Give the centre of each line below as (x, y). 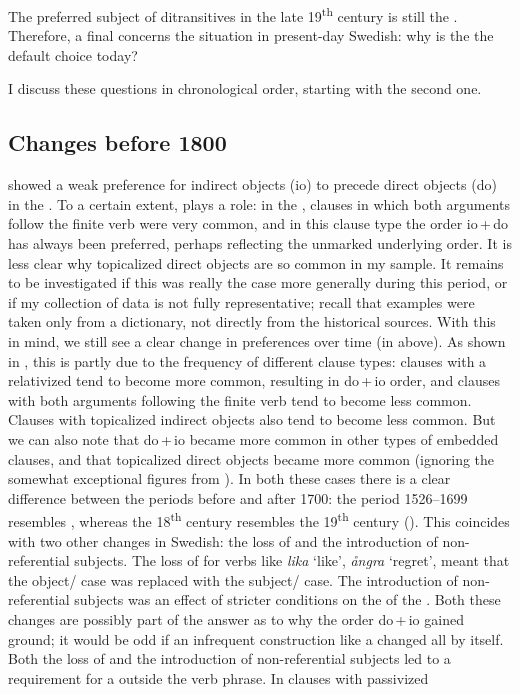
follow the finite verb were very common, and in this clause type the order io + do (258, 223)
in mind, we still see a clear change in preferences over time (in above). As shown (257, 340)
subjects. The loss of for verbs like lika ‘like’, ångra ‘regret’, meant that (292, 560)
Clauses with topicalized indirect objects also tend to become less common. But (252, 419)
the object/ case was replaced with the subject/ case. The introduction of (233, 579)
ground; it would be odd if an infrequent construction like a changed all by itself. (256, 638)
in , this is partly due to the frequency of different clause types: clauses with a (247, 360)
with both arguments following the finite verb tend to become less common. (240, 399)
